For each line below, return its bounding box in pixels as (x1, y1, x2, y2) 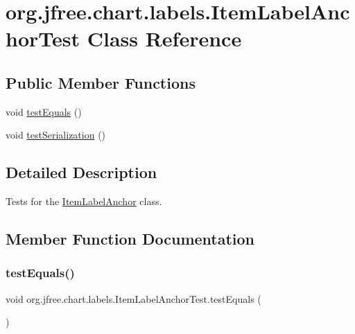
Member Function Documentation (6, 228, 255, 249)
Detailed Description (6, 161, 157, 183)
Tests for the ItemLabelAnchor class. (6, 194, 162, 209)
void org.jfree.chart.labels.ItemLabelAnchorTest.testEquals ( (6, 291, 261, 306)
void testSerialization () (6, 128, 106, 142)
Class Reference (87, 24, 242, 53)
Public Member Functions (6, 71, 196, 93)
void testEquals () (6, 104, 82, 118)
